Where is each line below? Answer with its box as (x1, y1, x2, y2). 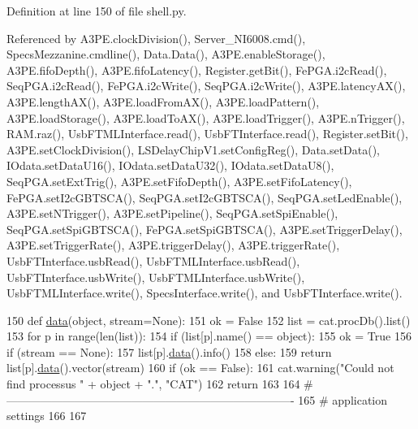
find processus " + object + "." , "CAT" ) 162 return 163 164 (6, 375, 300, 392)
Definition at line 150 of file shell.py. (6, 2, 187, 19)
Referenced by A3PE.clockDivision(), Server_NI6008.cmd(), (6, 29, 306, 46)
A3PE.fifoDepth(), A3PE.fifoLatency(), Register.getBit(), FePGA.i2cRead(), (6, 61, 387, 78)
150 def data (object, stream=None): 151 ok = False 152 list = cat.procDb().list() (6, 311, 411, 328)
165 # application (298, 391, 388, 408)
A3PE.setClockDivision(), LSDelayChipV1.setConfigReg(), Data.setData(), (6, 141, 381, 158)
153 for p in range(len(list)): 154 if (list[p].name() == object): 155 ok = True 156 (6, 327, 412, 344)
